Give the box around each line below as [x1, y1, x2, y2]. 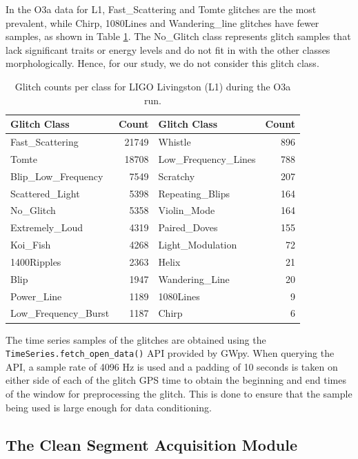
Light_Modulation [158, 237, 237, 252]
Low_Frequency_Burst [10, 306, 110, 320]
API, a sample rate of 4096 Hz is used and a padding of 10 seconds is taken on [6, 359, 338, 373]
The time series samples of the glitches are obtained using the [6, 332, 266, 346]
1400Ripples [10, 254, 61, 268]
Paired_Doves [158, 220, 218, 235]
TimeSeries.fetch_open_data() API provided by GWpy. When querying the [6, 346, 335, 360]
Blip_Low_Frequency [10, 168, 103, 183]
